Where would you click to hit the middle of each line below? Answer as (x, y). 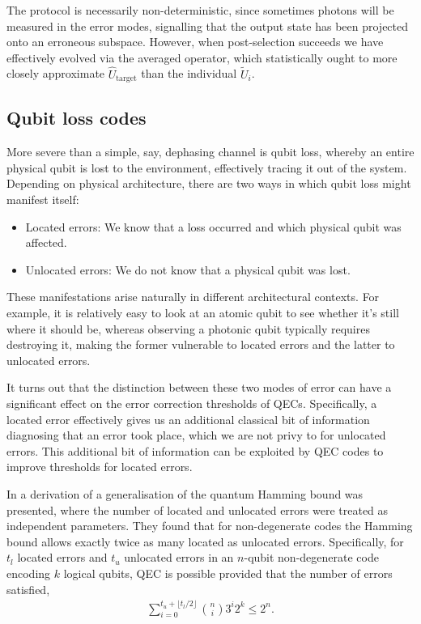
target (126, 79)
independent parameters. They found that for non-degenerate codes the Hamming (210, 526)
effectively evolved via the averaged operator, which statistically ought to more (202, 57)
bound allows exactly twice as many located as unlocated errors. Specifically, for (205, 541)
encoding (29, 573)
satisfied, (28, 589)
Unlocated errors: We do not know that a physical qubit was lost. (188, 269)
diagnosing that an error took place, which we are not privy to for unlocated (196, 435)
